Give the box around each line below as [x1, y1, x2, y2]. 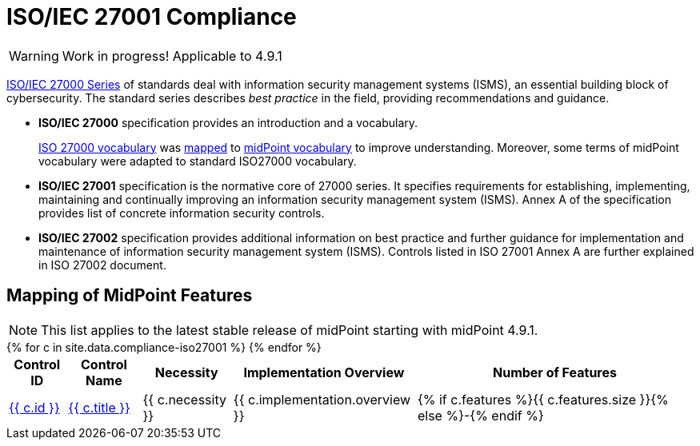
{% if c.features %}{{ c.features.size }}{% [417, 391, 669, 408]
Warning [9, 47, 59, 64]
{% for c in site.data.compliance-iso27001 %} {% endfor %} [6, 340, 322, 354]
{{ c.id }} [9, 399, 60, 416]
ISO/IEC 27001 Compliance [6, 3, 297, 30]
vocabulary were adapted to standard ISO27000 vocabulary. [38, 153, 357, 168]
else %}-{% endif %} [417, 407, 544, 424]
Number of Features [492, 364, 617, 380]
